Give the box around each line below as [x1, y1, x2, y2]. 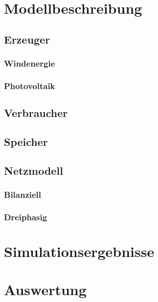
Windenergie [4, 57, 55, 70]
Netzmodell [4, 163, 63, 178]
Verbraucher [4, 105, 68, 120]
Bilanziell [4, 188, 42, 201]
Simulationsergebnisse [4, 241, 155, 261]
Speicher [4, 134, 48, 149]
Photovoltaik [4, 79, 55, 92]
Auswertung [4, 279, 87, 300]
